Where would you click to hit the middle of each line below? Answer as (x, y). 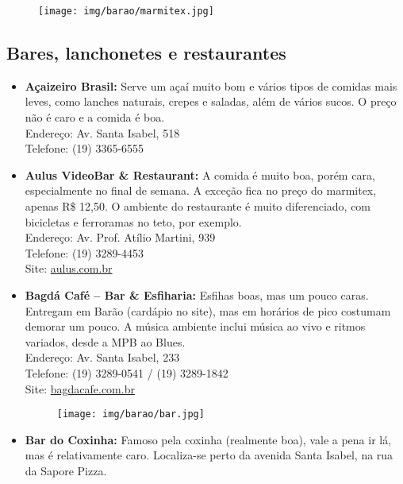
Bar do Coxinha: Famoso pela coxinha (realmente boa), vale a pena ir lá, (208, 439)
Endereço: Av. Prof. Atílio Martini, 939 (120, 237)
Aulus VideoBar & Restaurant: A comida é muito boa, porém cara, (200, 174)
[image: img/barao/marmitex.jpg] (126, 11)
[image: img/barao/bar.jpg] (130, 414)
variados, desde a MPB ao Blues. (105, 341)
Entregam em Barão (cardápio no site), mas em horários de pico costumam (208, 310)
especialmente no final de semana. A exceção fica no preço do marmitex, (201, 190)
